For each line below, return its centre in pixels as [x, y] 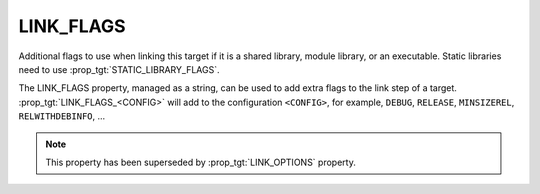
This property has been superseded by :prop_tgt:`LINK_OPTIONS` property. [201, 162]
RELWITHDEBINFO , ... [62, 116]
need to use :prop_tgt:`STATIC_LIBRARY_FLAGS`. [119, 69]
